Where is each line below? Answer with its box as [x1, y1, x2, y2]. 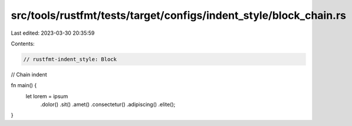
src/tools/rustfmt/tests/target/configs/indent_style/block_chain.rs [11, 9, 347, 22]
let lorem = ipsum [25, 92, 68, 100]
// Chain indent [11, 71, 47, 78]
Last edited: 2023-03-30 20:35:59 [11, 29, 95, 37]
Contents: [11, 40, 35, 47]
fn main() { [11, 82, 37, 89]
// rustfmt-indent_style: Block [23, 56, 117, 62]
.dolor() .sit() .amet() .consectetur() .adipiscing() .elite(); [40, 101, 176, 108]
